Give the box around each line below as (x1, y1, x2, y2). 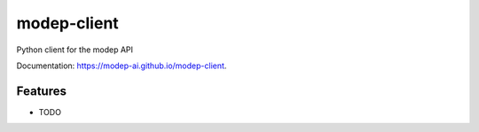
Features (16, 83, 67, 98)
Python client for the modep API (16, 44, 133, 55)
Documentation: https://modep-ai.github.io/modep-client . (16, 60, 227, 71)
